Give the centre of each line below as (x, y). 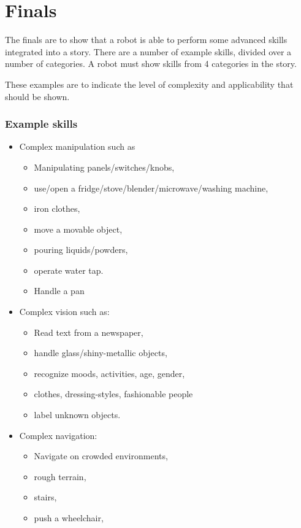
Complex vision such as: (64, 312)
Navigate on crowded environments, (101, 456)
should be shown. (37, 96)
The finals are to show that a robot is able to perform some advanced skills (146, 40)
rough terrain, (60, 476)
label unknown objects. (77, 415)
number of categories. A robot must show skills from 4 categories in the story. (151, 64)
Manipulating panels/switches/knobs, (104, 167)
